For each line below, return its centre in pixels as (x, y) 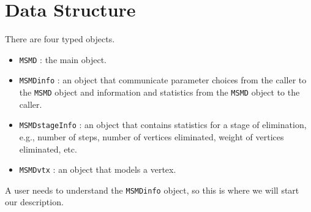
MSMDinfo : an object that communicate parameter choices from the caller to (163, 80)
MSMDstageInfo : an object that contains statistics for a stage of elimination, (163, 125)
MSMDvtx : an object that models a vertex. (98, 169)
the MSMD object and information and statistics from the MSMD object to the (159, 92)
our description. (34, 202)
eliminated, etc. (48, 149)
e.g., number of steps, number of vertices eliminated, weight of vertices (152, 136)
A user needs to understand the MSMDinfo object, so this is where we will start (152, 190)
